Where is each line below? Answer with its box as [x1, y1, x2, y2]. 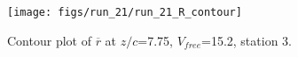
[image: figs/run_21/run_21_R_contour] [7, 6, 242, 18]
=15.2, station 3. [201, 31, 292, 49]
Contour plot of [7, 31, 91, 49]
